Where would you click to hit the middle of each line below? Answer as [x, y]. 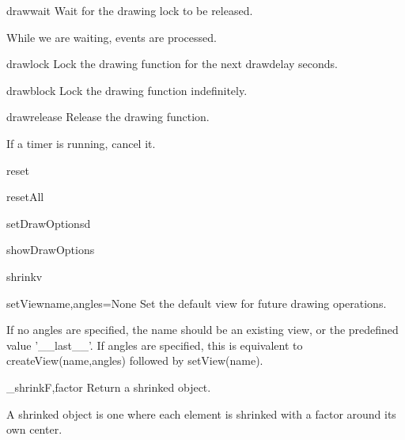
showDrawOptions [51, 250]
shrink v [25, 276]
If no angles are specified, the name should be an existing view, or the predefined [202, 330]
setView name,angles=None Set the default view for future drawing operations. [197, 303]
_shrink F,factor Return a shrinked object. [109, 387]
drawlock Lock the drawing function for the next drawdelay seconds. [172, 64]
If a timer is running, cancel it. [81, 143]
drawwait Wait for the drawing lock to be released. [130, 10]
